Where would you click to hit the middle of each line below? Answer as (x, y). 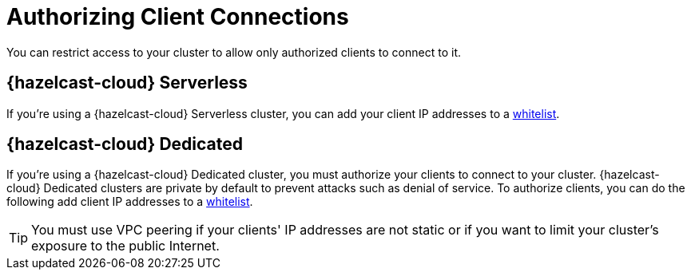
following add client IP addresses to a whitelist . (130, 202)
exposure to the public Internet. (125, 246)
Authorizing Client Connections (178, 17)
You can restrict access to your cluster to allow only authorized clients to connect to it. (234, 52)
